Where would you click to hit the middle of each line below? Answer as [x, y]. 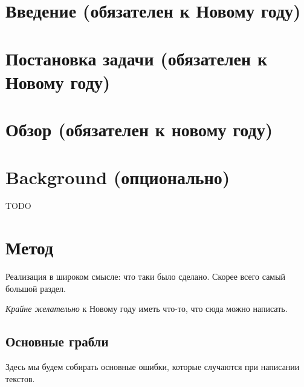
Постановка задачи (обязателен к [137, 58]
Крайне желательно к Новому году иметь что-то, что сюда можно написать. [147, 309]
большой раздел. [36, 288]
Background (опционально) [118, 177]
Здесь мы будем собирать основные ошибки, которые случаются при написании [153, 367]
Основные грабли [57, 341]
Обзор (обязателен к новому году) [139, 129]
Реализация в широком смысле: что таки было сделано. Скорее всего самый [146, 276]
